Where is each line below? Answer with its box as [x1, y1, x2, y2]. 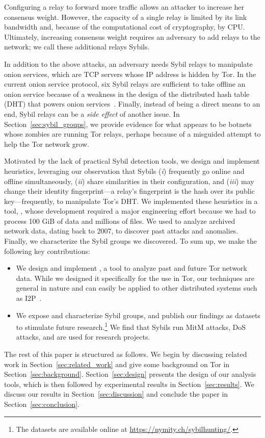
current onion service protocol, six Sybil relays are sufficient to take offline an [4, 79, 246, 89]
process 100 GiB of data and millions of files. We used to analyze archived [4, 215, 235, 226]
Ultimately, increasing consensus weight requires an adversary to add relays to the [4, 31, 260, 42]
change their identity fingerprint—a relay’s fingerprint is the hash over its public [4, 186, 255, 196]
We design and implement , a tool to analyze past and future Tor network [16, 263, 247, 273]
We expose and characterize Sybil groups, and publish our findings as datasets [16, 310, 260, 320]
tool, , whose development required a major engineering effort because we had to [4, 205, 256, 216]
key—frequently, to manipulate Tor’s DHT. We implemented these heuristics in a [4, 195, 258, 206]
